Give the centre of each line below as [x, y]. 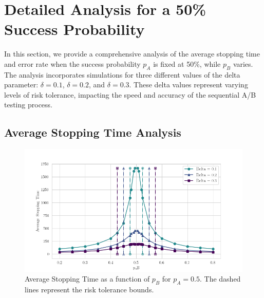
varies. [243, 63]
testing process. [28, 105]
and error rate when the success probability [72, 63]
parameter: [21, 85]
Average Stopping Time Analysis [93, 132]
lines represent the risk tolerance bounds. [89, 290]
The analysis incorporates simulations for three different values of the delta [122, 74]
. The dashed [220, 279]
